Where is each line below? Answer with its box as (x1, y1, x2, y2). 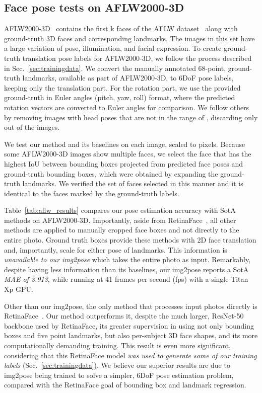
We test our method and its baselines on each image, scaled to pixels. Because (4, 138, 245, 149)
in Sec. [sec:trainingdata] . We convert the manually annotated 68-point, (4, 62, 226, 73)
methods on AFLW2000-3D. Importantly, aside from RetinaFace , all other (4, 214, 236, 225)
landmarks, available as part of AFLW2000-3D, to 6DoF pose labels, (22, 72, 234, 83)
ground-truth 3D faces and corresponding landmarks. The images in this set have (4, 33, 255, 43)
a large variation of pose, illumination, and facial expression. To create (4, 43, 222, 53)
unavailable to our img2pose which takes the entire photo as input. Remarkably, (4, 254, 251, 265)
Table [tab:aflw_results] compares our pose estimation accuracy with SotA (4, 205, 236, 215)
